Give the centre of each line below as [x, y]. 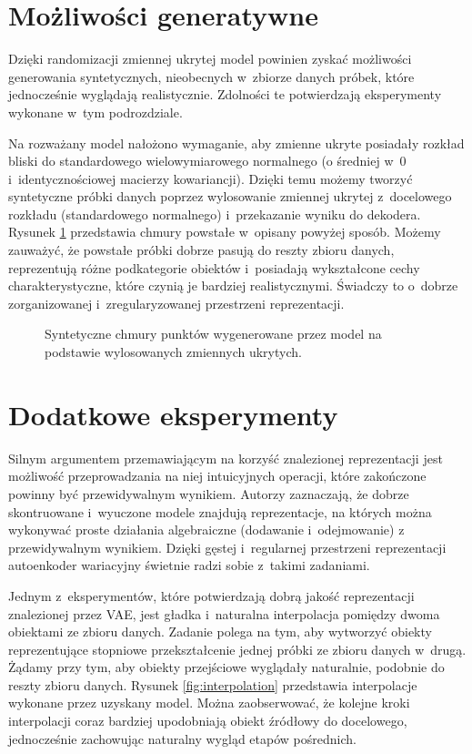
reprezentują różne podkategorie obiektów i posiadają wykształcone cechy [214, 267]
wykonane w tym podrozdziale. [95, 112]
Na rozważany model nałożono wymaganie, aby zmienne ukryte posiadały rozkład [236, 143]
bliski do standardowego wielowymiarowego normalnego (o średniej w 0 [207, 161]
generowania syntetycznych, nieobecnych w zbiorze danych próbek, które [211, 76]
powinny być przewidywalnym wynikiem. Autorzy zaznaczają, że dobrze [209, 493]
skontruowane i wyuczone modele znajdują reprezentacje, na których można [220, 511]
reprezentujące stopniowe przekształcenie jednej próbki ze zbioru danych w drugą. [237, 649]
